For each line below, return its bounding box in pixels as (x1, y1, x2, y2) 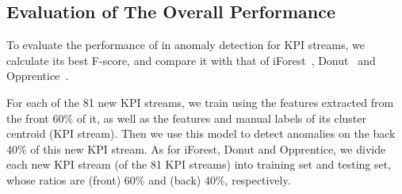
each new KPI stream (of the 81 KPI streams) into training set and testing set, (6, 156, 392, 173)
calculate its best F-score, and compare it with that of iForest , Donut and (6, 51, 376, 68)
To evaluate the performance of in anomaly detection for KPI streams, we (6, 36, 365, 53)
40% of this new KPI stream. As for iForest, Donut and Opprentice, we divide (6, 140, 386, 157)
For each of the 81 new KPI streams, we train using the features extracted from (6, 93, 394, 110)
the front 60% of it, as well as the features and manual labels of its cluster (6, 109, 366, 126)
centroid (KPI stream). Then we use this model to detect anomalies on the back (6, 125, 396, 142)
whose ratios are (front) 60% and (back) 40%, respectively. (6, 171, 291, 188)
